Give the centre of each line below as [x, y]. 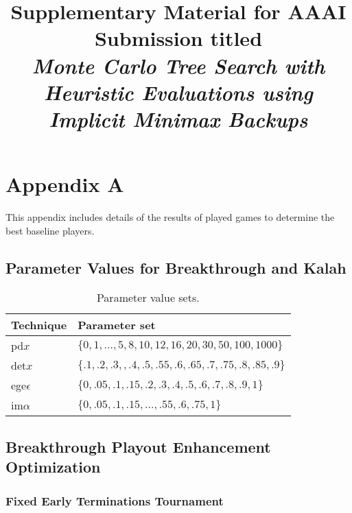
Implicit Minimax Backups [178, 119]
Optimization [53, 467]
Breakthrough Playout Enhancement [138, 446]
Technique [39, 325]
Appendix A [65, 184]
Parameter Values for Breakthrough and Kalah [176, 267]
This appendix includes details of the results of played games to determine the [170, 217]
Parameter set [117, 325]
